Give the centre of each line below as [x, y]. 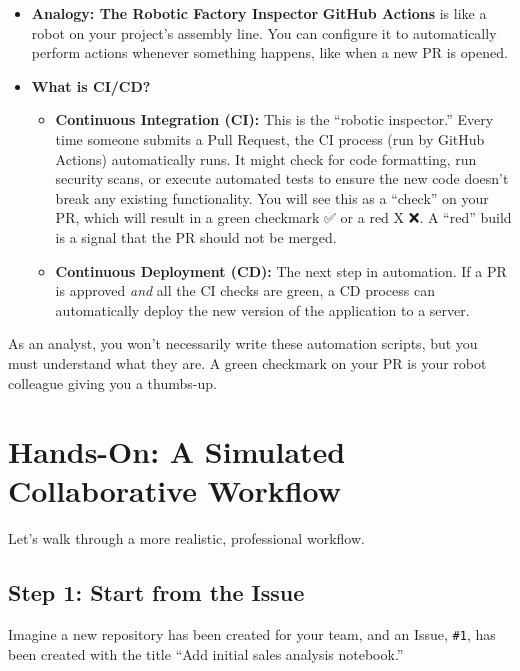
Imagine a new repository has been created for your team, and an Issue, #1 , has [252, 634]
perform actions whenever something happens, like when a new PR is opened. [269, 52]
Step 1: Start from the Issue [156, 592]
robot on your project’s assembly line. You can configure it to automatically [264, 32]
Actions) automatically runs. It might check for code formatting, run [266, 158]
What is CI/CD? [91, 85]
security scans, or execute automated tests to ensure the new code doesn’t [282, 178]
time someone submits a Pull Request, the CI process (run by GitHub [270, 138]
